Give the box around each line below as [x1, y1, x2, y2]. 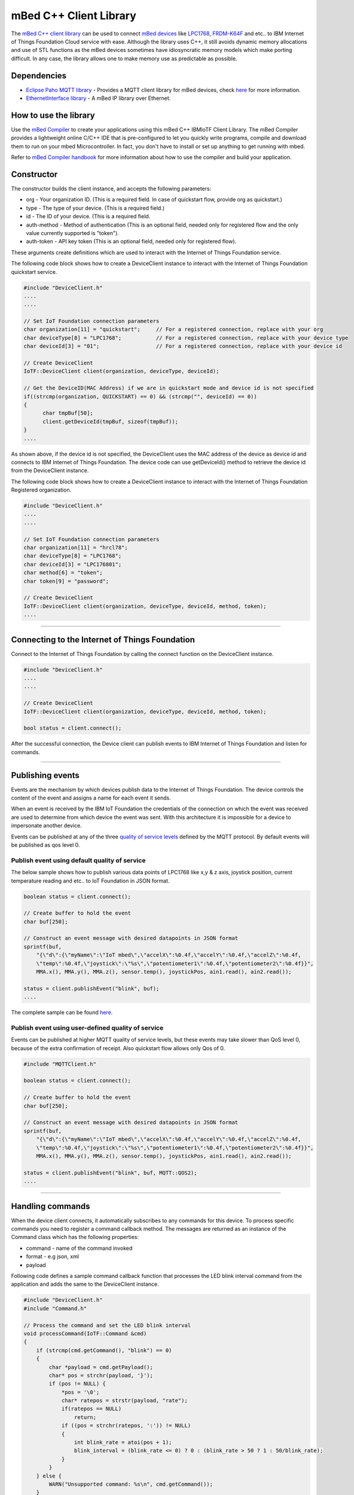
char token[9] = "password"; [23, 578, 109, 584]
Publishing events [11, 770, 80, 780]
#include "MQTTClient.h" [23, 1060, 97, 1067]
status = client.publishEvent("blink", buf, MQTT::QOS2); [23, 1169, 197, 1176]
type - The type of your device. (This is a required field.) [26, 204, 165, 212]
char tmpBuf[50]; [42, 410, 94, 417]
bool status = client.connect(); [23, 725, 122, 732]
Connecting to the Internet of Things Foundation [11, 634, 196, 645]
